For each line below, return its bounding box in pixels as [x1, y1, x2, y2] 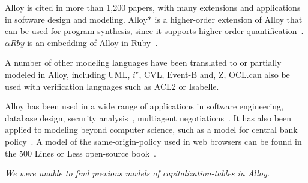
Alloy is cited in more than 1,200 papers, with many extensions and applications [5, 1, 301, 13]
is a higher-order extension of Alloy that [154, 13, 303, 25]
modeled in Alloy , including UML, [5, 68, 130, 80]
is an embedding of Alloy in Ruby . [27, 36, 158, 48]
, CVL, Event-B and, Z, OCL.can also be [139, 68, 290, 80]
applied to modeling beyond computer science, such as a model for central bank [5, 123, 298, 136]
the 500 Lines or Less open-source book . [5, 147, 156, 159]
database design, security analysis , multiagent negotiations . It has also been [5, 111, 292, 124]
